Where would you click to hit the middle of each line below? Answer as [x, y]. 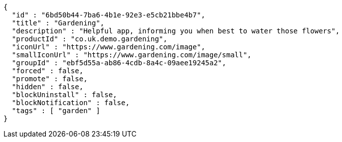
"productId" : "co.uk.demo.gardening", [89, 39]
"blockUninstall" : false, [64, 95]
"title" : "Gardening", [58, 23]
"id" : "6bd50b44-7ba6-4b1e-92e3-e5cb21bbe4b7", [108, 15]
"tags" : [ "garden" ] [56, 111]
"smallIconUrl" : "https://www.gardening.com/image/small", [132, 55]
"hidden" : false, [48, 87]
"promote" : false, [50, 79]
